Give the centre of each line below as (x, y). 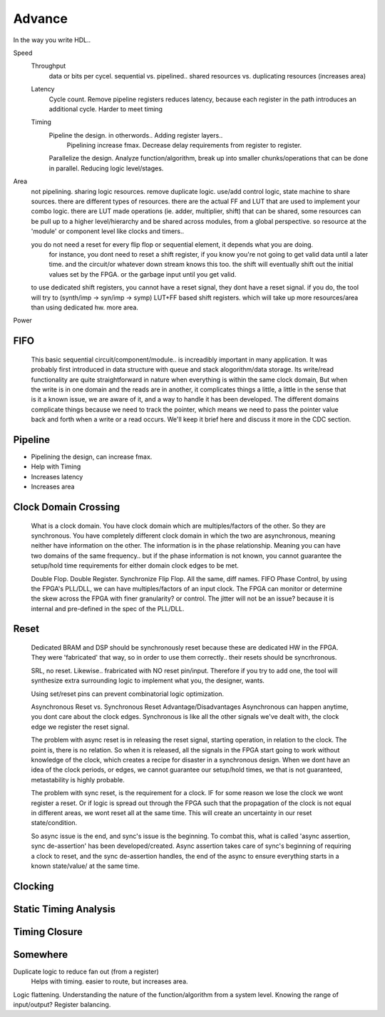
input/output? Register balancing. (62, 1005)
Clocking (34, 886)
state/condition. (54, 823)
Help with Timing (56, 466)
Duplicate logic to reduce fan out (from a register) (86, 971)
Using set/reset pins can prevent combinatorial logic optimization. (128, 694)
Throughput (48, 66)
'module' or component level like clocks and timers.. (108, 231)
